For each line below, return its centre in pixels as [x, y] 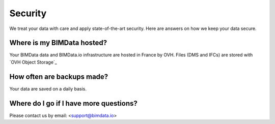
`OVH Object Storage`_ [33, 62]
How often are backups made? [59, 76]
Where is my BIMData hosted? [58, 43]
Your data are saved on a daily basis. [48, 88]
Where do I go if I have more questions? [73, 103]
